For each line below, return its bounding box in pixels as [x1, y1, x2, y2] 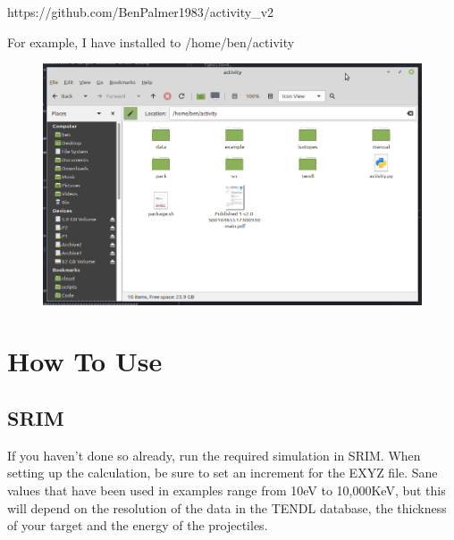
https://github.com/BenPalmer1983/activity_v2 [7, 3, 274, 21]
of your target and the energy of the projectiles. [7, 516, 268, 535]
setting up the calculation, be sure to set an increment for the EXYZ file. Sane [7, 463, 438, 482]
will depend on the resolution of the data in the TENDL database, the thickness [7, 498, 447, 517]
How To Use [7, 343, 163, 379]
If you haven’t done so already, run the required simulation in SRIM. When [7, 445, 421, 464]
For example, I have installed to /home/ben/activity [7, 32, 295, 51]
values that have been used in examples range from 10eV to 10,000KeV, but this [7, 481, 446, 500]
